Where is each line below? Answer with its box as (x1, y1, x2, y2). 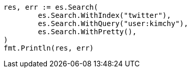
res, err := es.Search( (4, 3, 98, 11)
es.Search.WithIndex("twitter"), (38, 11, 171, 19)
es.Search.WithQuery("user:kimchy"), (38, 19, 188, 28)
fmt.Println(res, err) (4, 44, 94, 52)
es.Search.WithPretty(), (38, 28, 137, 36)
